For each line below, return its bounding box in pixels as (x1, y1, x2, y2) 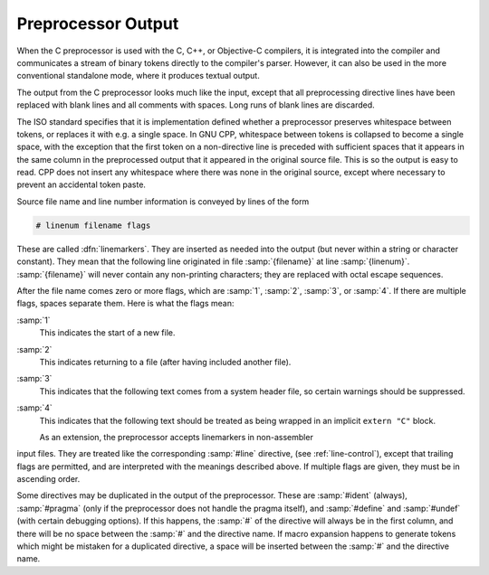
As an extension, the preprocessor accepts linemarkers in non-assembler (39, 431, 314, 442)
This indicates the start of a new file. (39, 327, 176, 338)
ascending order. (16, 474, 81, 485)
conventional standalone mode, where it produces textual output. (16, 71, 260, 81)
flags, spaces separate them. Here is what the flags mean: (16, 298, 235, 309)
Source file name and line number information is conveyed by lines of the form (16, 195, 310, 207)
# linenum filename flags (35, 220, 151, 231)
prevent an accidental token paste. (16, 179, 147, 190)
